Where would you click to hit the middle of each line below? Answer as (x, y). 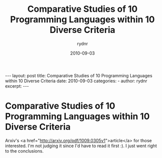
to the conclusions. (24, 151)
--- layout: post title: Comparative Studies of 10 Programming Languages (79, 75)
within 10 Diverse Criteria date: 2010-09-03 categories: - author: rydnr (76, 81)
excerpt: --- (17, 86)
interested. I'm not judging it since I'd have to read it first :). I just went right (81, 146)
